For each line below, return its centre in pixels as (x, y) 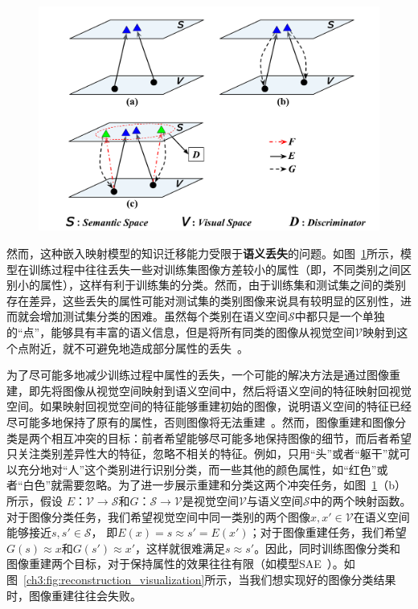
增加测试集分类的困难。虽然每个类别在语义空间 (164, 316)
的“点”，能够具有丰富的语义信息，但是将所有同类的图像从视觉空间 (181, 332)
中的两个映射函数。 (361, 500)
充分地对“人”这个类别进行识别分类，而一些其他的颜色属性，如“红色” (197, 469)
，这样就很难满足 (180, 548)
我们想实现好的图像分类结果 (323, 579)
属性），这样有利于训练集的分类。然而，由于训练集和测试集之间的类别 (223, 285)
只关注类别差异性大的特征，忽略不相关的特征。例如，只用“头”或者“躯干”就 (203, 454)
